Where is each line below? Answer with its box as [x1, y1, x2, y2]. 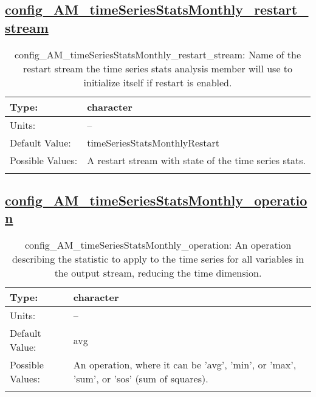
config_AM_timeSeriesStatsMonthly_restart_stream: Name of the [14, 47, 301, 61]
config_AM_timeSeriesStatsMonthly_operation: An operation [24, 238, 292, 252]
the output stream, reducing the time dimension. [54, 266, 262, 280]
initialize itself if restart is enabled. [83, 75, 232, 89]
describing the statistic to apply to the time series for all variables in [12, 252, 304, 266]
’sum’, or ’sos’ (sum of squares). [73, 371, 208, 386]
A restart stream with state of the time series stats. [87, 153, 306, 167]
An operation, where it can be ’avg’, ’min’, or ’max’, [73, 357, 297, 372]
